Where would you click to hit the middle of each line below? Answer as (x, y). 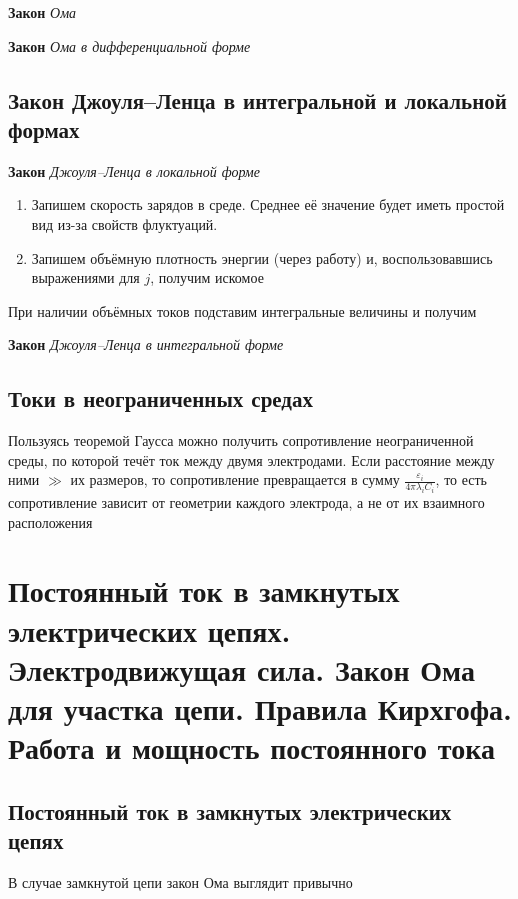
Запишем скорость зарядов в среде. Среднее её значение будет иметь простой (268, 204)
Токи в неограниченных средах (160, 398)
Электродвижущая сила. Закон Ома (241, 668)
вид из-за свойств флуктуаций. (124, 223)
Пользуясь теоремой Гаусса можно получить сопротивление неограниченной (241, 440)
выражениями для (85, 277)
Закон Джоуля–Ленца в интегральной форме (146, 344)
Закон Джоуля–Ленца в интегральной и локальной (257, 99)
